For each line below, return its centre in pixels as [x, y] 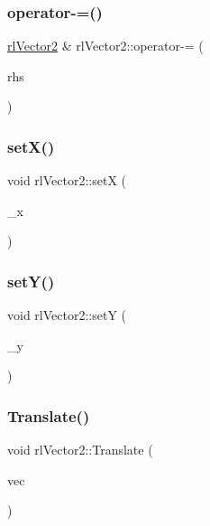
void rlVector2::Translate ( [80, 450]
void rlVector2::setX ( [67, 180]
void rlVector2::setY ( [67, 315]
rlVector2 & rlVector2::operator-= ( [105, 46]
